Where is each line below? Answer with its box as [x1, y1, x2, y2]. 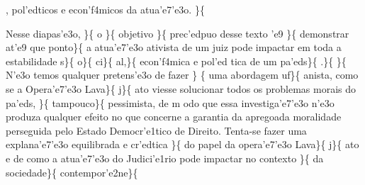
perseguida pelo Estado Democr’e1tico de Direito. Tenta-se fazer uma [6, 123, 307, 138]
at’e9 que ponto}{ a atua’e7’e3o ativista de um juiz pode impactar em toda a [6, 40, 342, 55]
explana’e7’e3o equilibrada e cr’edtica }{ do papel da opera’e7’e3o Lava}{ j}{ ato [6, 137, 359, 152]
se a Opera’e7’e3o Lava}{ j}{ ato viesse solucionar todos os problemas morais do [6, 81, 356, 96]
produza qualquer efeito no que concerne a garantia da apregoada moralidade [6, 109, 342, 124]
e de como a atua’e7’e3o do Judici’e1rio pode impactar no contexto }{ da [6, 150, 324, 165]
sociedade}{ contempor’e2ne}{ [6, 164, 138, 179]
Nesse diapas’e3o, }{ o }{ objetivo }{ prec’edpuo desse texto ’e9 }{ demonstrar [6, 26, 349, 40]
